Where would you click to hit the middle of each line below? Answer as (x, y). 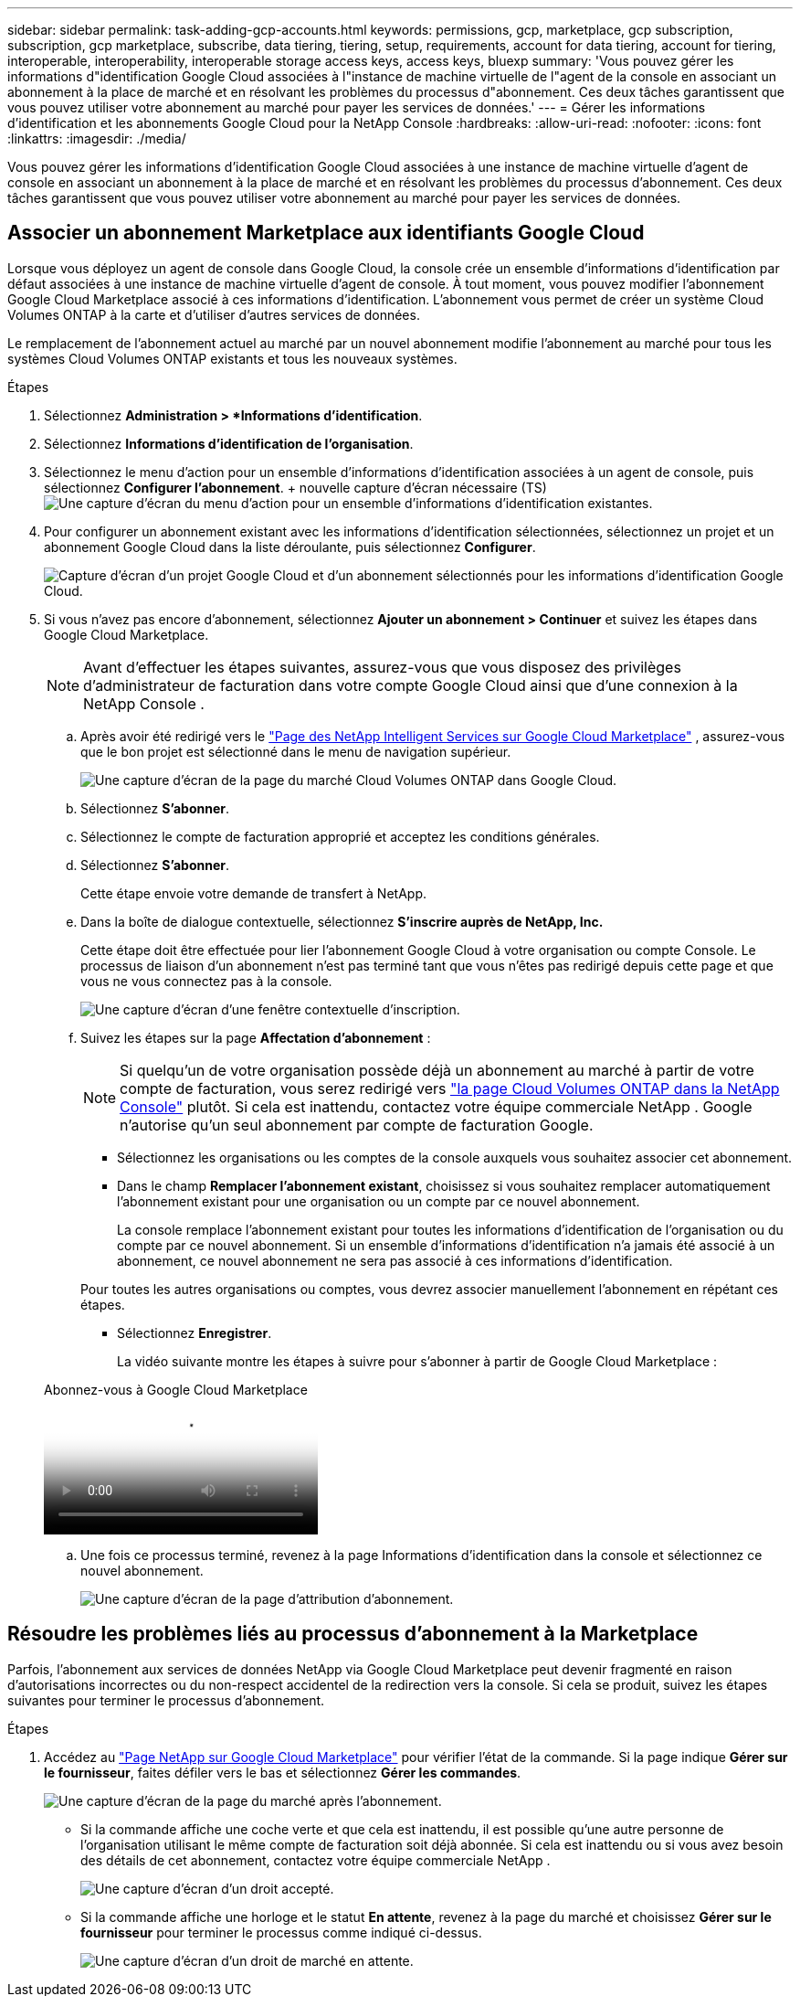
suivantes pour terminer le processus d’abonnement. (166, 1700)
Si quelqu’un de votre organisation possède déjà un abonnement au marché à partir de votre (437, 1070)
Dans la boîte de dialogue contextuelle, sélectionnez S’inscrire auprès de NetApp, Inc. (342, 921)
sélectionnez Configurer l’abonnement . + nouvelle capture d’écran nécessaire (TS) (295, 487)
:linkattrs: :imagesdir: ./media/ (97, 138)
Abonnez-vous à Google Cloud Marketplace (176, 1389)
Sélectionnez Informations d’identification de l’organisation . (229, 443)
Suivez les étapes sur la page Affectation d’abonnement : (256, 1037)
